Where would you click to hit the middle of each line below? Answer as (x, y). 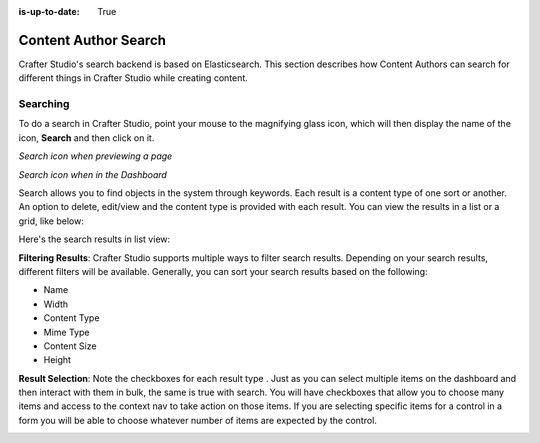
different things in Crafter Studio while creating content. (133, 78)
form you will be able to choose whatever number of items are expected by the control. (197, 420)
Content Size (70, 346)
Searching (44, 104)
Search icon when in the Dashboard (92, 174)
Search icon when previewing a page (95, 156)
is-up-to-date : (49, 11)
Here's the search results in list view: (94, 239)
